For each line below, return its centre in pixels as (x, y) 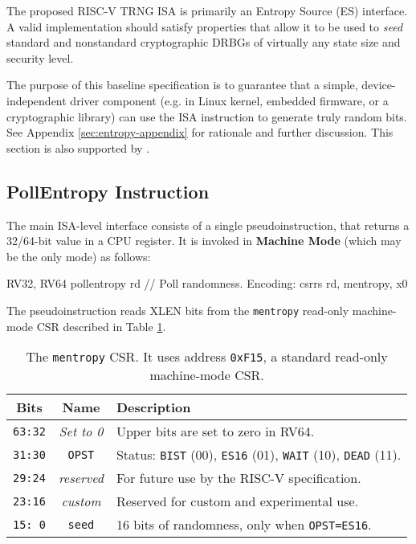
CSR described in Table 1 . (101, 326)
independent (37, 100)
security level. (40, 57)
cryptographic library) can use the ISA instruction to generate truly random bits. (207, 116)
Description (153, 407)
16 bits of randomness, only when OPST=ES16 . (244, 525)
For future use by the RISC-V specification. (239, 478)
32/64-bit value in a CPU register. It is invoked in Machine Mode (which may (204, 241)
